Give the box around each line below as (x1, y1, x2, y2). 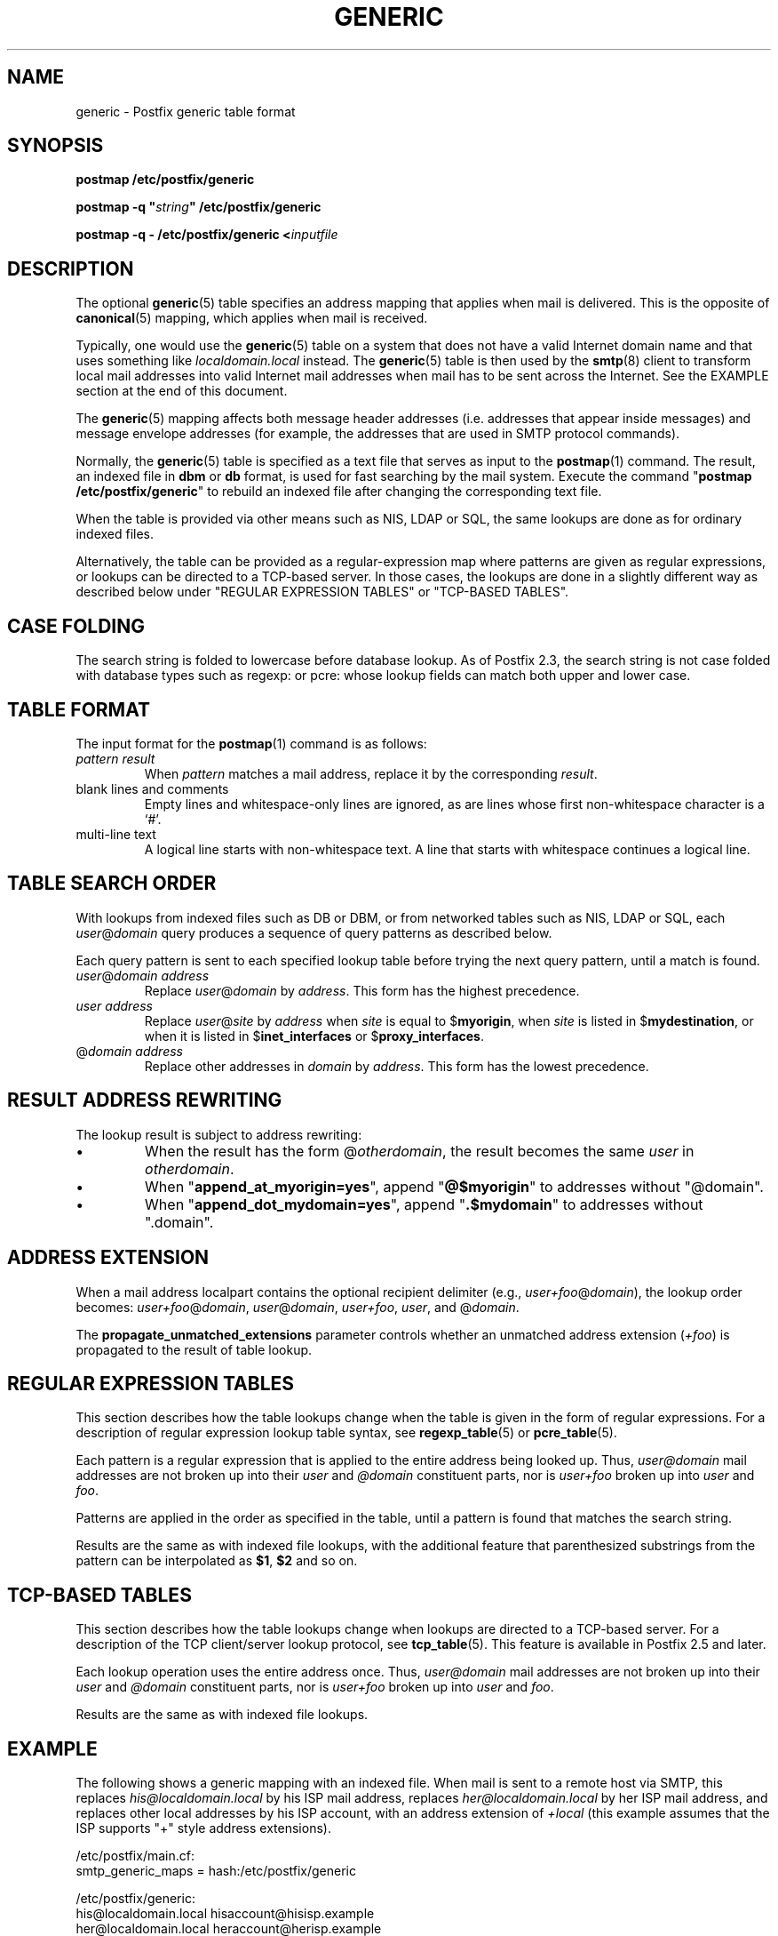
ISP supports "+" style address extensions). (75, 1820, 331, 1836)
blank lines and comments (75, 780, 229, 796)
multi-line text (75, 826, 156, 842)
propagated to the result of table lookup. (75, 1341, 313, 1357)
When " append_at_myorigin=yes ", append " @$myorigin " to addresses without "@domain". (145, 1177, 764, 1196)
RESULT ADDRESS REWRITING (7, 1089, 282, 1112)
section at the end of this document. (75, 383, 288, 399)
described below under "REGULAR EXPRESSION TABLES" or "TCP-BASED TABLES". (75, 584, 569, 600)
